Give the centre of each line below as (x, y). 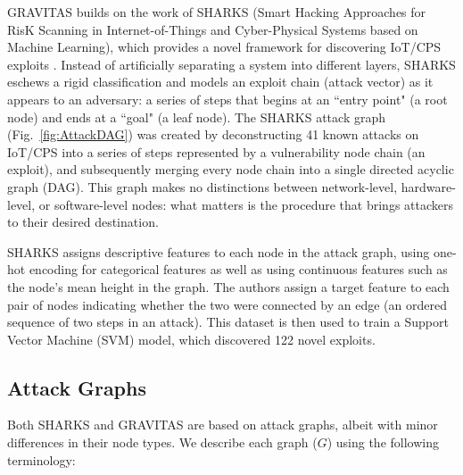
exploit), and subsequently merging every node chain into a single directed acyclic (231, 169)
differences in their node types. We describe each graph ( (162, 442)
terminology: (41, 459)
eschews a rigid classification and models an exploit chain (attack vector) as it (220, 82)
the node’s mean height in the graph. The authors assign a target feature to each (228, 286)
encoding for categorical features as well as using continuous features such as (238, 269)
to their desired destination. (83, 222)
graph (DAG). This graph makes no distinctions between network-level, (203, 186)
